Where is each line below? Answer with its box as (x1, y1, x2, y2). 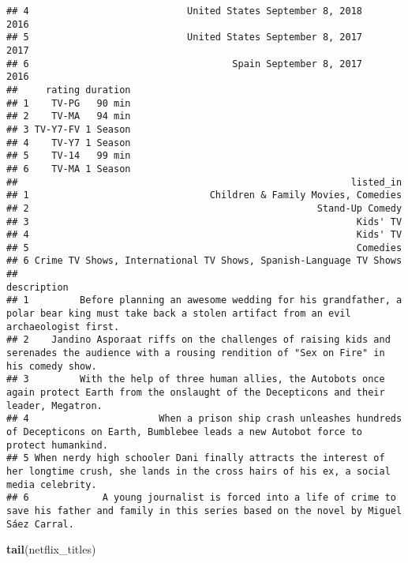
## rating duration (6, 84, 131, 96)
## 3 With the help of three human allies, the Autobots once (6, 373, 385, 385)
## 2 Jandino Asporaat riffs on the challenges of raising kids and (6, 334, 391, 346)
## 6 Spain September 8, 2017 (6, 58, 363, 69)
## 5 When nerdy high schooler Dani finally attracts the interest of (6, 452, 385, 464)
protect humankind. (6, 439, 108, 451)
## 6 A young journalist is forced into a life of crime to (6, 492, 396, 504)
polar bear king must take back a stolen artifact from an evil (6, 308, 351, 320)
